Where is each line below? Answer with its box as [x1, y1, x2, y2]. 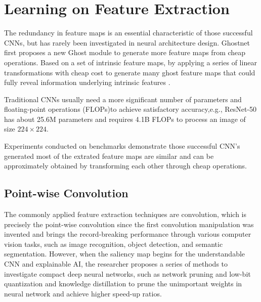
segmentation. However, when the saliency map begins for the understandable [4, 248, 245, 259]
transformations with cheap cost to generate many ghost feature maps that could [4, 67, 255, 77]
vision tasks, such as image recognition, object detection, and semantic [4, 238, 223, 249]
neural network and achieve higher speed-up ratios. [4, 288, 162, 298]
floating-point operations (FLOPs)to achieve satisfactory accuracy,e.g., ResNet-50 [4, 104, 257, 114]
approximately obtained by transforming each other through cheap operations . [4, 160, 247, 171]
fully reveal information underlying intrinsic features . [4, 77, 170, 88]
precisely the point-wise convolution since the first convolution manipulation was [4, 219, 254, 229]
